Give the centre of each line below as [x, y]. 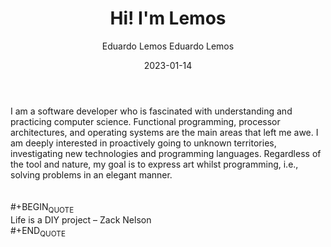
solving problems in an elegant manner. [91, 174]
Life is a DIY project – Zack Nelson [81, 219]
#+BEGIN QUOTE [42, 207]
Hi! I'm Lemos [168, 18]
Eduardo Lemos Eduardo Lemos [168, 46]
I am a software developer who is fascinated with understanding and [151, 111]
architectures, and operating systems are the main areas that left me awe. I [164, 132]
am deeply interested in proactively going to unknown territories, [143, 143]
